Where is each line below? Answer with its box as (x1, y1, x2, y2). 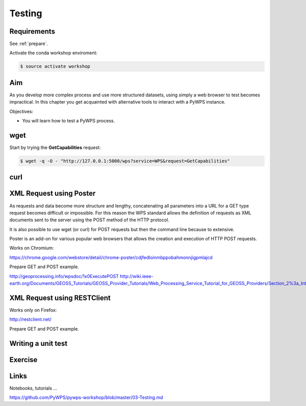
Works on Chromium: (9, 245, 54, 251)
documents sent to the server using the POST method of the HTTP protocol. (9, 217, 169, 223)
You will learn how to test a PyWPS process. (22, 118, 115, 124)
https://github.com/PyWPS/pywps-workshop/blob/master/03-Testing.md (9, 394, 163, 400)
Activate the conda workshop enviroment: (9, 50, 98, 56)
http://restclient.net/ (9, 316, 52, 322)
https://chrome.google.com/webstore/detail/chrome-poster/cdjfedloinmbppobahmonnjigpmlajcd (9, 254, 213, 260)
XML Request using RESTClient (9, 293, 111, 302)
